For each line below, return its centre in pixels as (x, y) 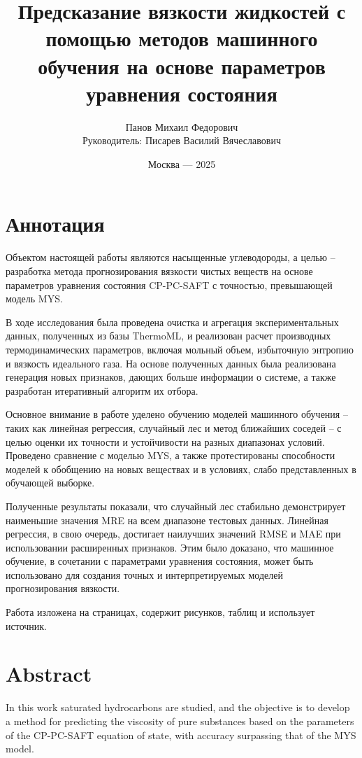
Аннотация (55, 224)
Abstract (49, 674)
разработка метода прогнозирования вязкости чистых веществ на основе (159, 271)
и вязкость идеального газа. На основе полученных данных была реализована (171, 363)
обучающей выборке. (50, 483)
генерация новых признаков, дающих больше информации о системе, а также (171, 377)
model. (20, 749)
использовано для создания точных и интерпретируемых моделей (144, 574)
